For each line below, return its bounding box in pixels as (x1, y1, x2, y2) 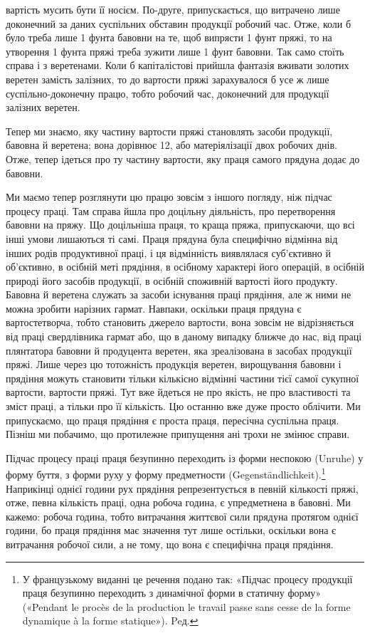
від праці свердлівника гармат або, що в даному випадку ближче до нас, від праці (6, 329, 362, 344)
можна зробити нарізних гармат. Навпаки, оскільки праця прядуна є (6, 300, 302, 315)
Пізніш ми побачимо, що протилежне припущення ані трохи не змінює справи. (6, 427, 350, 441)
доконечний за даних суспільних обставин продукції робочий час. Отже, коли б (6, 16, 351, 31)
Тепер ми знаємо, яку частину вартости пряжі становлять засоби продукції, (6, 123, 333, 138)
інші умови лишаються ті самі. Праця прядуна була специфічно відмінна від (6, 231, 338, 246)
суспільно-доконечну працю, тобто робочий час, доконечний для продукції (6, 85, 329, 100)
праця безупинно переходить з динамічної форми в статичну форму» (22, 585, 322, 600)
